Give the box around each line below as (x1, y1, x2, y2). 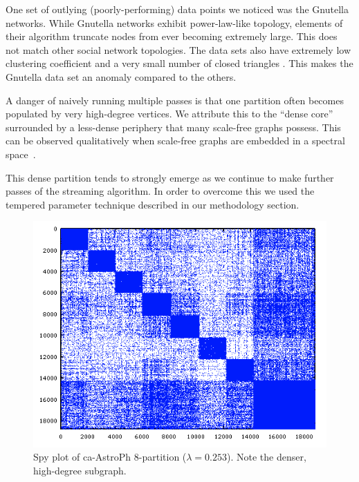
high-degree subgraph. (33, 463, 127, 478)
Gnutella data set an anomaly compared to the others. (6, 69, 237, 84)
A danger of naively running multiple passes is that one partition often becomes (6, 93, 344, 107)
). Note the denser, (227, 450, 306, 464)
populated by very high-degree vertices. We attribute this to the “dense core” (6, 106, 333, 121)
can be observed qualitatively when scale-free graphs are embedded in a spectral (6, 133, 345, 148)
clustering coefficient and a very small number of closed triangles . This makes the (6, 56, 353, 70)
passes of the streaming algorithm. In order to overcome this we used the (6, 184, 315, 198)
